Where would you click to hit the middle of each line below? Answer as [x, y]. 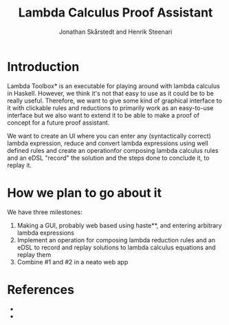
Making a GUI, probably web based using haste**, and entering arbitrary [119, 225]
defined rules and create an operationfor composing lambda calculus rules [113, 150]
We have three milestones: [45, 212]
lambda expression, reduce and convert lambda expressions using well [108, 143]
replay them [34, 254]
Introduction [43, 66]
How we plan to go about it [84, 192]
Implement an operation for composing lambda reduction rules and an [116, 240]
